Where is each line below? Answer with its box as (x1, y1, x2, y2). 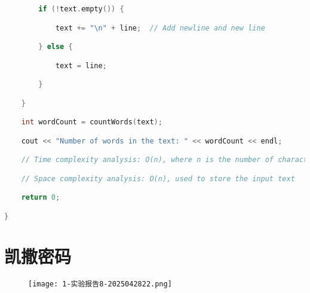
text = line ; (55, 61, 107, 70)
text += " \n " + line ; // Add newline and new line (55, 23, 265, 32)
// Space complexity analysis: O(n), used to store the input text (21, 174, 295, 183)
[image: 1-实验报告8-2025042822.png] (28, 279, 172, 288)
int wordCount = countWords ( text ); (21, 118, 162, 127)
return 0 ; (21, 193, 60, 202)
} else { (38, 42, 73, 51)
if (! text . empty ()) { (38, 5, 124, 13)
